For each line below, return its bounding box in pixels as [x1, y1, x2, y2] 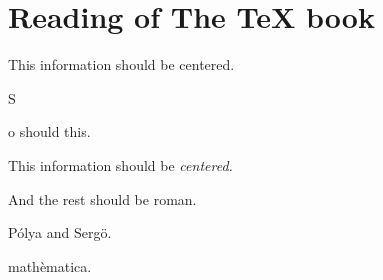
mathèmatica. [8, 255, 92, 276]
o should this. [8, 121, 91, 142]
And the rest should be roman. [8, 188, 197, 209]
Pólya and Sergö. [8, 222, 112, 243]
